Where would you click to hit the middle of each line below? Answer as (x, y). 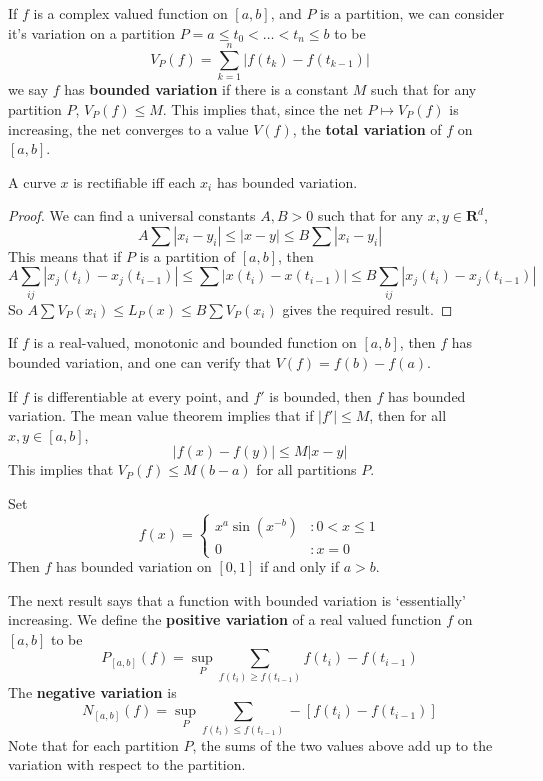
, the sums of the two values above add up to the (342, 744)
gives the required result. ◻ (367, 308)
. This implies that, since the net (262, 108)
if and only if (300, 566)
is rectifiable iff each (134, 181)
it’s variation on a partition (92, 32)
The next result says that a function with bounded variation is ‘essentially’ (237, 599)
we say (28, 89)
